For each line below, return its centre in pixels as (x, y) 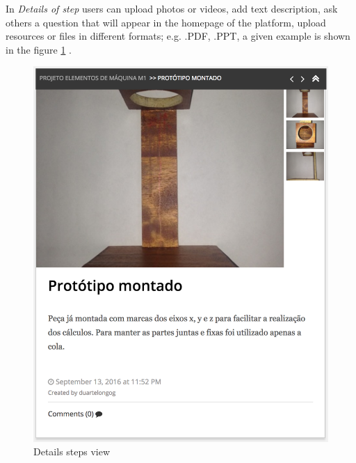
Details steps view (72, 452)
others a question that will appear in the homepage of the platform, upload (166, 22)
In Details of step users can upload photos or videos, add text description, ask (172, 8)
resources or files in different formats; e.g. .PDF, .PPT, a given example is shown (178, 36)
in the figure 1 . (39, 49)
